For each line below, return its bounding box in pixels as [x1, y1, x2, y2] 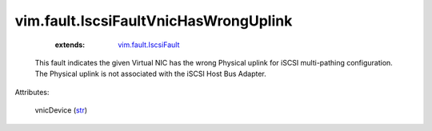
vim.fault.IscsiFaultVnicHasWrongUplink [14, 12, 293, 30]
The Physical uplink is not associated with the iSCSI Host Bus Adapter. [34, 69, 267, 79]
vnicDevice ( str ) [34, 105, 88, 115]
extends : [54, 40, 86, 50]
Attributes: [14, 87, 50, 97]
